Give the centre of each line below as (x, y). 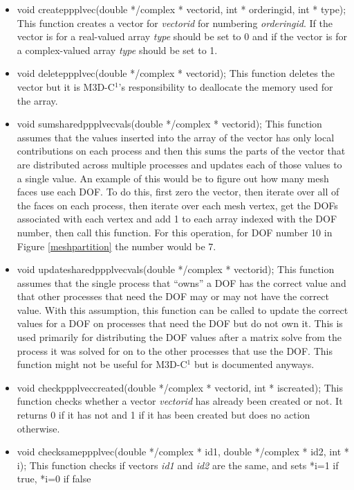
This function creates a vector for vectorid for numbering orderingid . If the (175, 23)
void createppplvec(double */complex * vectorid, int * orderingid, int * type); (181, 9)
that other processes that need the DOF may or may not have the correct (173, 296)
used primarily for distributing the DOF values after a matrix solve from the (179, 337)
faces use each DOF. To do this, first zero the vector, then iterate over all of (178, 192)
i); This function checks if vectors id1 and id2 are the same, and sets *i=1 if (178, 465)
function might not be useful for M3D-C (102, 364)
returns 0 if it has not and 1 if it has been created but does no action (164, 415)
